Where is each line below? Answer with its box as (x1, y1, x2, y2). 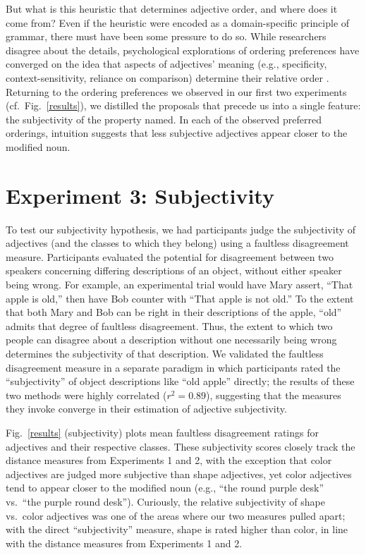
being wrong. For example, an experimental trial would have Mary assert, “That (6, 277, 353, 292)
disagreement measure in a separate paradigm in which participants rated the (6, 360, 341, 374)
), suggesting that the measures (206, 387, 341, 402)
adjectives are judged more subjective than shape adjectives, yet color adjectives (6, 466, 352, 481)
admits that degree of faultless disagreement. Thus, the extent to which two (6, 318, 333, 333)
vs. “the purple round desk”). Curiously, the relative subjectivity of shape (6, 494, 325, 508)
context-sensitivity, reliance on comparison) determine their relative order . (6, 70, 329, 85)
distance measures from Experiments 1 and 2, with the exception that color (6, 453, 332, 468)
